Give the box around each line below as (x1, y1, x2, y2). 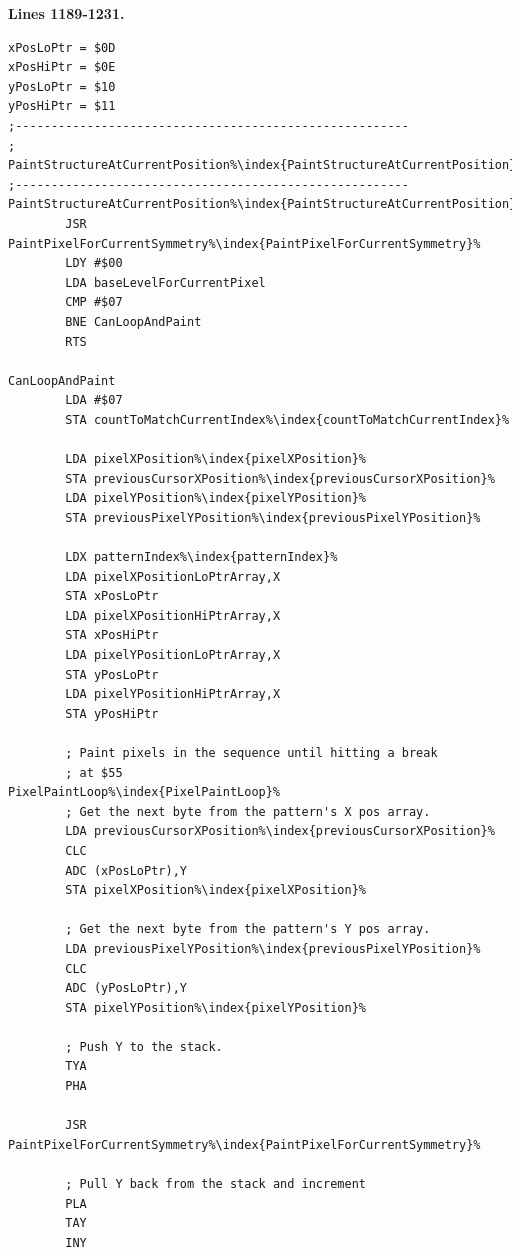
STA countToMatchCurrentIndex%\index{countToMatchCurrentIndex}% (65, 412, 510, 427)
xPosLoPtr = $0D (8, 40, 116, 55)
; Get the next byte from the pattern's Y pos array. (65, 922, 431, 937)
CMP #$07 (65, 295, 123, 310)
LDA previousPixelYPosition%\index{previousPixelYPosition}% (65, 941, 481, 956)
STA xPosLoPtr (65, 589, 159, 604)
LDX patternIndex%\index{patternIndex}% (65, 550, 338, 565)
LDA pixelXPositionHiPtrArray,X (65, 608, 281, 623)
